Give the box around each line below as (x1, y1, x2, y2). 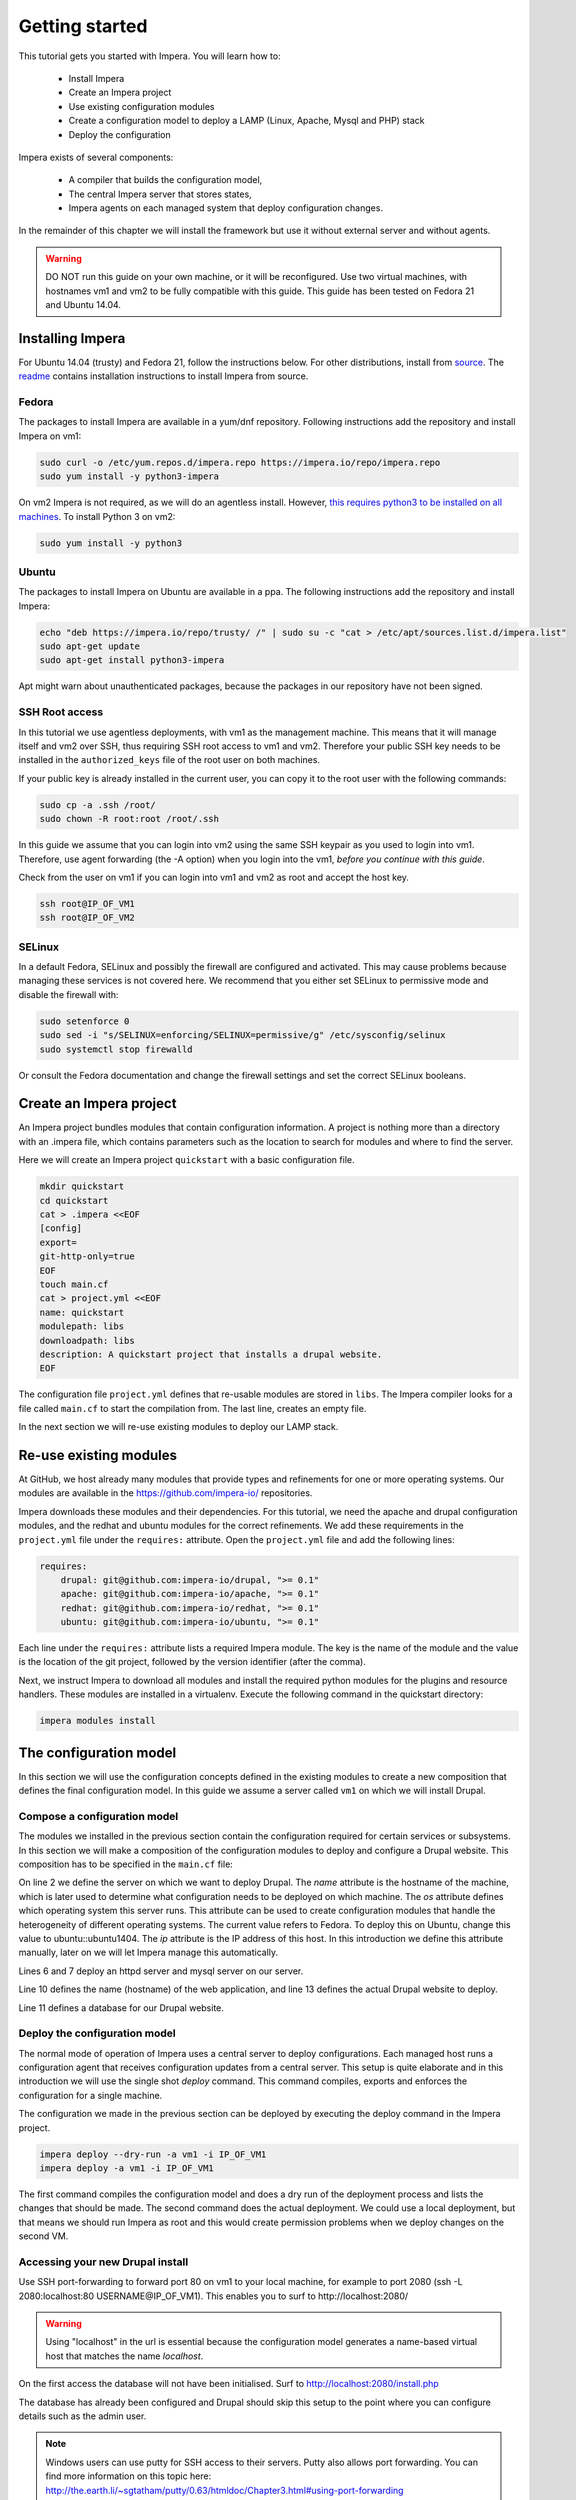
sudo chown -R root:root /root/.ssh (39, 813, 220, 825)
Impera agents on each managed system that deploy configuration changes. (68, 202, 384, 214)
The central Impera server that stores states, (68, 188, 252, 200)
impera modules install (39, 1715, 157, 1727)
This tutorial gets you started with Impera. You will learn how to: (18, 50, 281, 62)
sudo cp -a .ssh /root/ (39, 799, 157, 810)
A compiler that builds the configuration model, (68, 174, 263, 186)
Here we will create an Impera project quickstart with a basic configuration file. (18, 1154, 355, 1166)
